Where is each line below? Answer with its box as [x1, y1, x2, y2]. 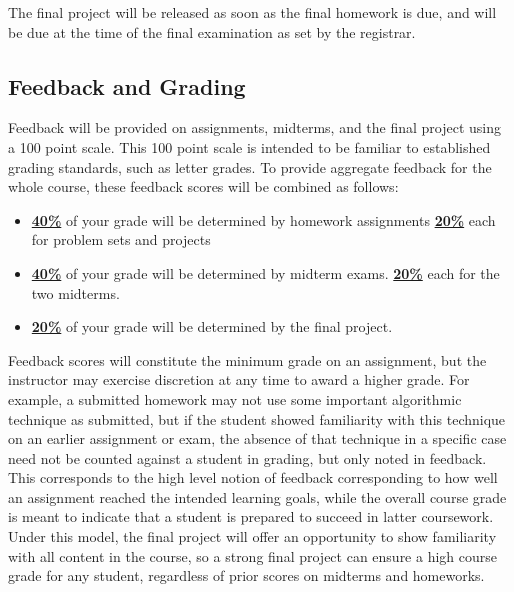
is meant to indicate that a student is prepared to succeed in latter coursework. [8, 506, 494, 527]
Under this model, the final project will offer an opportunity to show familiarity [8, 526, 497, 547]
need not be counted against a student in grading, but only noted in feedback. [8, 447, 487, 468]
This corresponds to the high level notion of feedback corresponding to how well [8, 467, 498, 488]
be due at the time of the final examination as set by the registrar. [8, 21, 416, 42]
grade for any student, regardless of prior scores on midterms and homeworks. [8, 565, 485, 586]
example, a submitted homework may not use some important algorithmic [8, 388, 462, 409]
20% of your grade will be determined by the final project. [31, 316, 393, 337]
